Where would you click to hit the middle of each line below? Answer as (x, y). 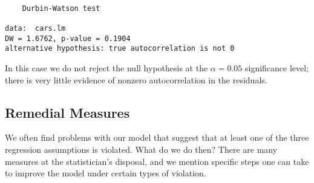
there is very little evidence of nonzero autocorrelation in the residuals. (136, 79)
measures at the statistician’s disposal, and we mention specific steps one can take (157, 161)
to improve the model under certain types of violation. (106, 173)
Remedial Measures (67, 112)
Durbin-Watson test (61, 8)
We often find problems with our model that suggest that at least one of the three (157, 137)
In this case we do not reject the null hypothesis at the (106, 67)
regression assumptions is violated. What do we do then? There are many (141, 149)
